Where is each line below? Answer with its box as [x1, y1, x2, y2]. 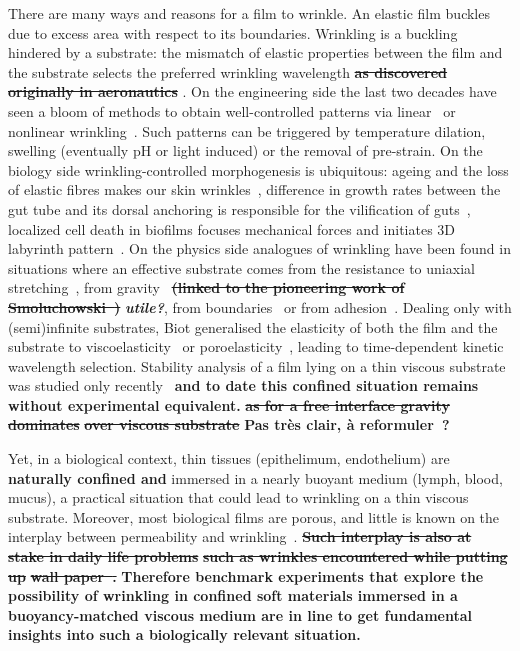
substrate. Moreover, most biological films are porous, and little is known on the [8, 506, 500, 527]
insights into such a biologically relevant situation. [8, 624, 361, 645]
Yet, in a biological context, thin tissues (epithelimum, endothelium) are [8, 448, 450, 469]
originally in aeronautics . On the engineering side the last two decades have [8, 81, 497, 102]
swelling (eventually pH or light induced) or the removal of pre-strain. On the [8, 140, 483, 161]
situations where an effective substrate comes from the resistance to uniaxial [8, 257, 475, 278]
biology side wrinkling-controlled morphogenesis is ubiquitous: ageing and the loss [8, 159, 509, 180]
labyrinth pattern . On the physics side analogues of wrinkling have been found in [8, 238, 511, 259]
